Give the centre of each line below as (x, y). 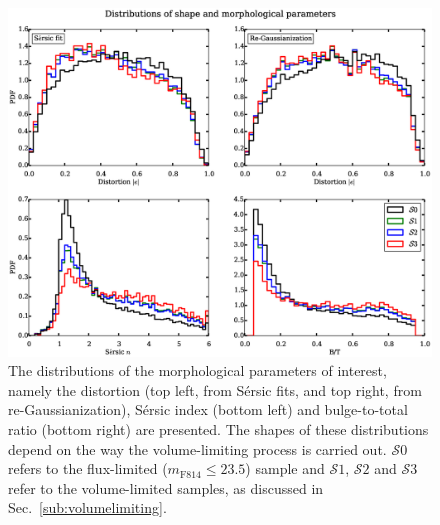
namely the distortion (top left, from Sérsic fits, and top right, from (215, 389)
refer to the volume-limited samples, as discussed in (166, 487)
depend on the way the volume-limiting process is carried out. (197, 448)
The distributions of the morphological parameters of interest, (197, 370)
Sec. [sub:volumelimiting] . (87, 507)
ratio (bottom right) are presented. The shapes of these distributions (218, 429)
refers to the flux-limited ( (88, 468)
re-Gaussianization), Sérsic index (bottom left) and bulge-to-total (208, 409)
